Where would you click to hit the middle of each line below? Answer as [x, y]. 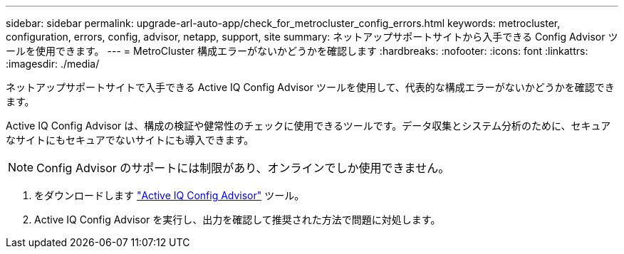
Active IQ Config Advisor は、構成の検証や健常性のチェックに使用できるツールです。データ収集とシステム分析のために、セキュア [308, 126]
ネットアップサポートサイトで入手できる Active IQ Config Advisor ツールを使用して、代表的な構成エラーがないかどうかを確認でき [310, 87]
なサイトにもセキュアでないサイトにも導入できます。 [130, 140]
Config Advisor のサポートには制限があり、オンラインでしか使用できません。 [243, 168]
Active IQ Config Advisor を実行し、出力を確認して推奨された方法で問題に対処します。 [238, 219]
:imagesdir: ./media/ [53, 64]
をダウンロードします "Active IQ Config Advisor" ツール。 [170, 195]
